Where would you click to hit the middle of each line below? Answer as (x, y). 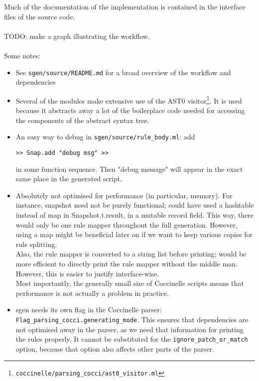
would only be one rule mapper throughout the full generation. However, (127, 224)
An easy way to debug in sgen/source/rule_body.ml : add (105, 137)
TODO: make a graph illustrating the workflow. (77, 36)
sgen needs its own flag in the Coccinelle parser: (89, 310)
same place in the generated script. (69, 179)
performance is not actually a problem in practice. (92, 293)
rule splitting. (36, 244)
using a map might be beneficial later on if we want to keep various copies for (134, 234)
